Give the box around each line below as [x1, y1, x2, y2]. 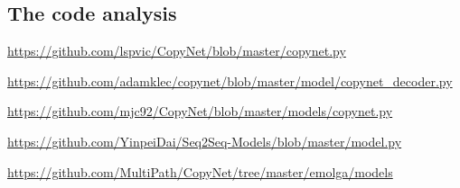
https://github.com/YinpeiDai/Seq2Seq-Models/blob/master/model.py [7, 131, 402, 150]
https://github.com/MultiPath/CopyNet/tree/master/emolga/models [7, 162, 393, 181]
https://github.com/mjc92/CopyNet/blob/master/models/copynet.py [7, 102, 393, 121]
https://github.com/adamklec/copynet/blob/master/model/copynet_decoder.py [7, 71, 453, 90]
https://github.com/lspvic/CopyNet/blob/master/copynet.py [7, 41, 346, 60]
